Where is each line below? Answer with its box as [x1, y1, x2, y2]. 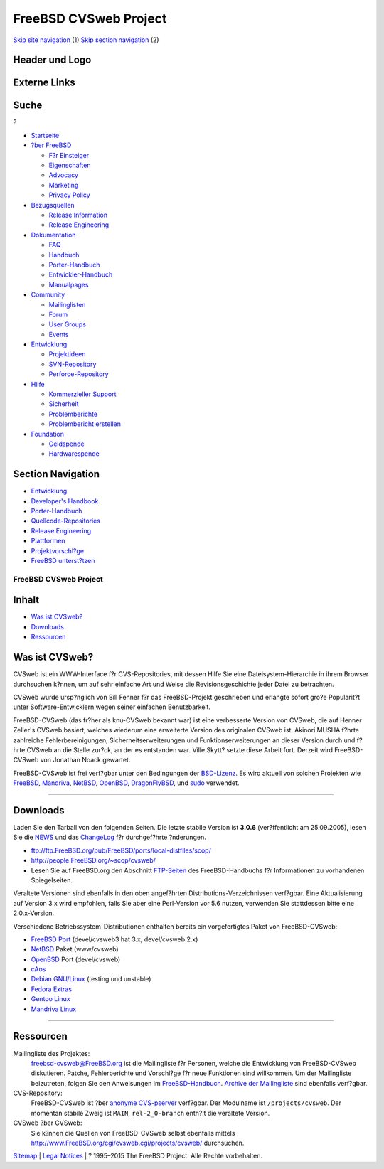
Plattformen [31, 537, 65, 545]
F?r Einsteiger [48, 151, 90, 159]
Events [48, 330, 69, 338]
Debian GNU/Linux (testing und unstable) [31, 975, 151, 983]
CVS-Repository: [13, 1089, 63, 1098]
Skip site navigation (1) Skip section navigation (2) [13, 36, 159, 44]
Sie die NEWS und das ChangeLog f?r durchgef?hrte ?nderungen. [13, 833, 206, 842]
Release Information [48, 210, 108, 219]
